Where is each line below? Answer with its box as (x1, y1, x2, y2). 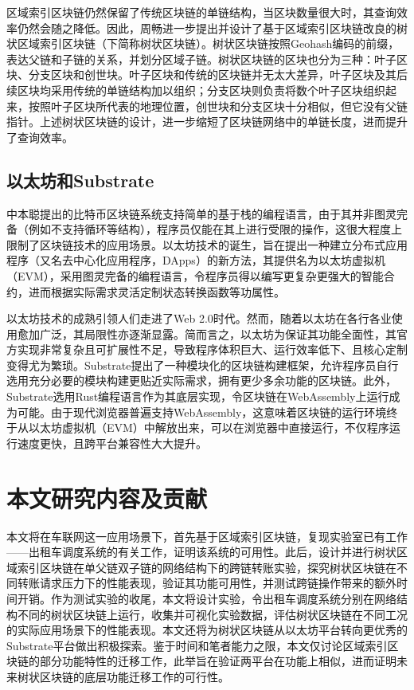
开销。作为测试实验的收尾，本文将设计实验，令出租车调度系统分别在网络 (17, 590, 396, 606)
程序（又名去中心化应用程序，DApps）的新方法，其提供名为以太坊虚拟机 (6, 252, 385, 269)
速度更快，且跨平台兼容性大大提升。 (17, 434, 207, 451)
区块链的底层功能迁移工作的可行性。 (39, 668, 229, 684)
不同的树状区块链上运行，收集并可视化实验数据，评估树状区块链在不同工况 (17, 606, 408, 622)
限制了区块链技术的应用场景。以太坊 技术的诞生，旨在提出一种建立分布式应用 (6, 236, 408, 253)
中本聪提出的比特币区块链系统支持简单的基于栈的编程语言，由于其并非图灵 (6, 205, 396, 222)
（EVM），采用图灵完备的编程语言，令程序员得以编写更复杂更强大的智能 (6, 267, 384, 284)
